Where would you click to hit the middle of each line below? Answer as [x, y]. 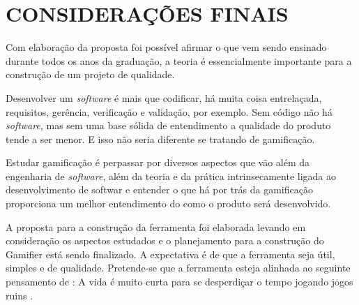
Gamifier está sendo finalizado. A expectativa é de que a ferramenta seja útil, [170, 254]
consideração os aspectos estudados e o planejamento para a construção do [165, 240]
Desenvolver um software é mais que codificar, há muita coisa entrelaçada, [164, 97]
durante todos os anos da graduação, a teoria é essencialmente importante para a [179, 60]
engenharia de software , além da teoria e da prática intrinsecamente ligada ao [171, 176]
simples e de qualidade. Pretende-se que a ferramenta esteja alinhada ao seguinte [178, 268]
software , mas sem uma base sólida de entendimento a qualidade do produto [168, 125]
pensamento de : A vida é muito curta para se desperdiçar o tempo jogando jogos [179, 282]
